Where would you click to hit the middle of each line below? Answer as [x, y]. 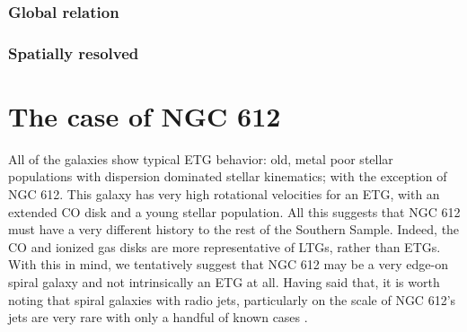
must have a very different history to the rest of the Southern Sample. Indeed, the [234, 229]
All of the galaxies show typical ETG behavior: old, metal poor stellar [201, 158]
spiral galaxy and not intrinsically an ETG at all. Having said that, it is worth [224, 281]
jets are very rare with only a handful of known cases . [158, 317]
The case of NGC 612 [145, 115]
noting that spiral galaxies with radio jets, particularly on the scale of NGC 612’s [232, 299]
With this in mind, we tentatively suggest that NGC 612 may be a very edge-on [228, 264]
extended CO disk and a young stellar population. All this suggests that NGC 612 [234, 211]
